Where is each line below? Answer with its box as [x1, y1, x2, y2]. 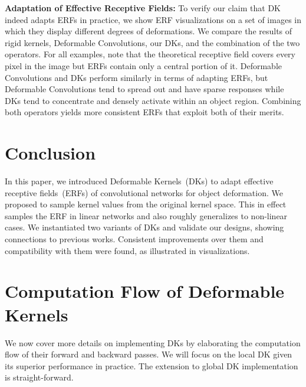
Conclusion [5, 141, 96, 165]
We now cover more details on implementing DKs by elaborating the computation [5, 336, 301, 349]
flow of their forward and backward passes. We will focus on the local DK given [5, 348, 292, 360]
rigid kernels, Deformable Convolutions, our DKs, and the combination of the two [5, 36, 300, 48]
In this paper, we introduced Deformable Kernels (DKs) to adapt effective [5, 175, 274, 187]
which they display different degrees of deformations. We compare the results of [5, 25, 292, 37]
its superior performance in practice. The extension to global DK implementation [5, 359, 298, 372]
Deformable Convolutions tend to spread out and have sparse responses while [5, 83, 284, 95]
